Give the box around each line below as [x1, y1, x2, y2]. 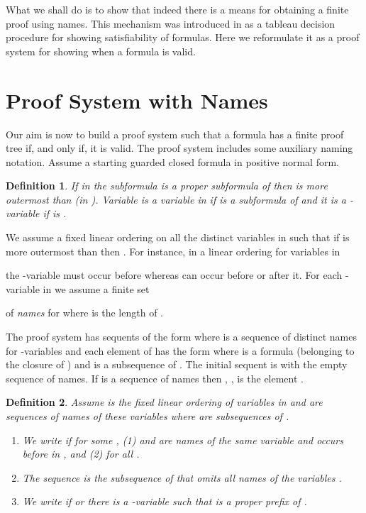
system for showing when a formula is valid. [6, 43, 196, 58]
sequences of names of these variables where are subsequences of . [6, 409, 289, 423]
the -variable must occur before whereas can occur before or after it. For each [6, 267, 343, 282]
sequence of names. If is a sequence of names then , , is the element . [6, 370, 304, 385]
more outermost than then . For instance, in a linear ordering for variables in [6, 243, 340, 258]
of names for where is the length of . [6, 305, 163, 320]
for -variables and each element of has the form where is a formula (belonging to [6, 343, 355, 358]
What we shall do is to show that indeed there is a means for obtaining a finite [6, 2, 349, 16]
